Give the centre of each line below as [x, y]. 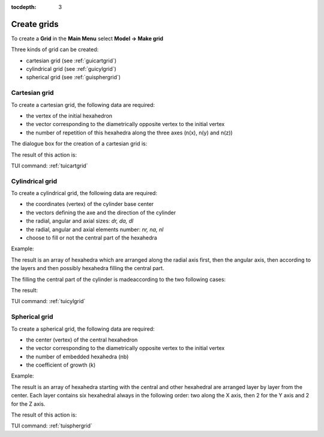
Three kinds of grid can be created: [55, 50]
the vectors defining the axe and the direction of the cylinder [101, 212]
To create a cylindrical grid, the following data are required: [84, 193]
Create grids [35, 24]
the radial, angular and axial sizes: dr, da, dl [80, 221]
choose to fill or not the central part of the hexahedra [91, 238]
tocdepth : [24, 7]
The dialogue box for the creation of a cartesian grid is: [79, 143]
